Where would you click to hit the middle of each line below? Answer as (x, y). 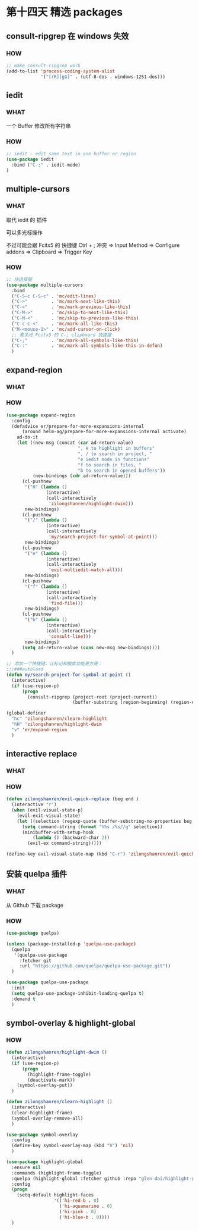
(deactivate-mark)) (52, 1080)
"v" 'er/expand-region (39, 729)
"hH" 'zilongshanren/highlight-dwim (57, 724)
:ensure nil (26, 1167)
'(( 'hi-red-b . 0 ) (76, 1201)
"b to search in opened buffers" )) (122, 471)
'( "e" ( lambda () (46, 553)
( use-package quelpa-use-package (47, 982)
